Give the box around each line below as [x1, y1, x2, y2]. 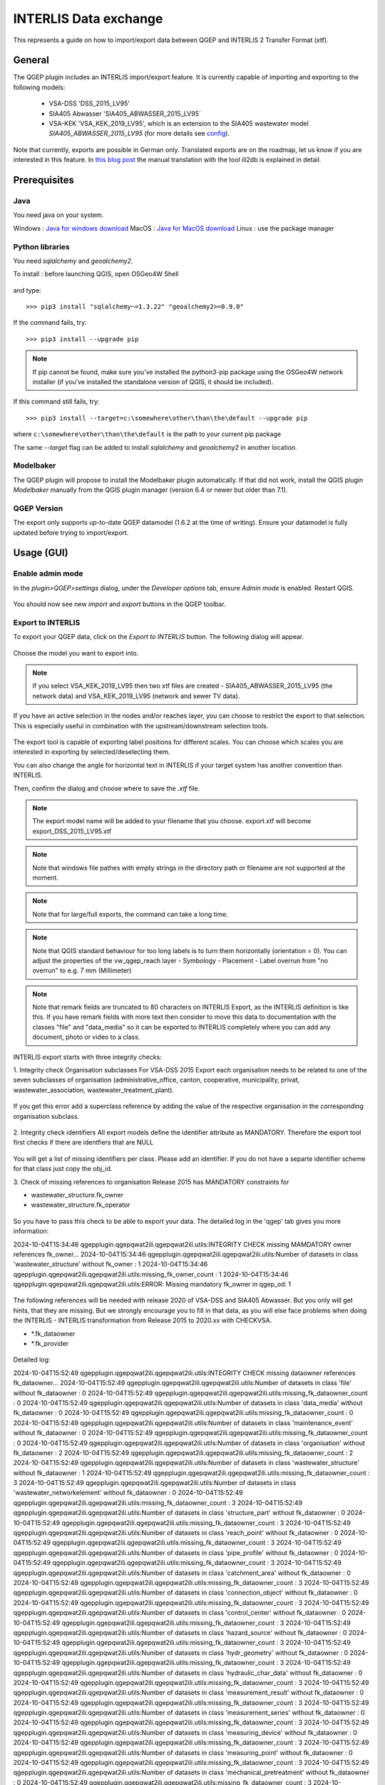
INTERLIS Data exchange [13, 11, 163, 26]
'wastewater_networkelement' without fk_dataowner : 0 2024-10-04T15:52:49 [13, 1489, 243, 1497]
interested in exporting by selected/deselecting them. [13, 748, 170, 756]
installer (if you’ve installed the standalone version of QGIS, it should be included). [32, 378, 274, 386]
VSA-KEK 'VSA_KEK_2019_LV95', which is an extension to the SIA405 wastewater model [48, 119, 309, 128]
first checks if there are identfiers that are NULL [13, 1138, 153, 1147]
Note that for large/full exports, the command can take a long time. [32, 910, 228, 918]
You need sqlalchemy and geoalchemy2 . [13, 256, 133, 265]
